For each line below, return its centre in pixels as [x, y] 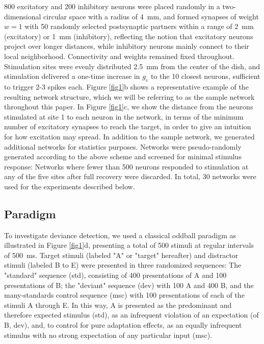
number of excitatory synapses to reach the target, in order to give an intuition [128, 126]
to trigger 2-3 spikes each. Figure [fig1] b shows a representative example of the [126, 86]
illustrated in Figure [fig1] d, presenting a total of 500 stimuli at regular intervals [129, 245]
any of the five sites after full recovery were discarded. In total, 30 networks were [130, 176]
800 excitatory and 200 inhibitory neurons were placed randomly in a [112, 6]
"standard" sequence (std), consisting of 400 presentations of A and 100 [115, 275]
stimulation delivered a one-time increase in [72, 76]
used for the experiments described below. [70, 186]
